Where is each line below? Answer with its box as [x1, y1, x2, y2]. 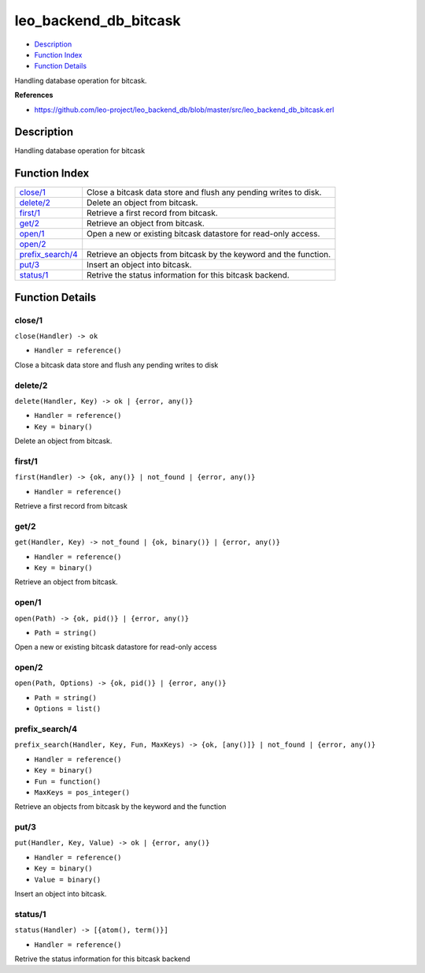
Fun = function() [34, 777, 102, 786]
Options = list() [34, 704, 102, 714]
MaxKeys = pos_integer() [34, 788, 130, 796]
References [14, 91, 54, 100]
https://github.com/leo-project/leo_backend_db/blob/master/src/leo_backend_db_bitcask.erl [34, 105, 334, 114]
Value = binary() [34, 875, 102, 884]
